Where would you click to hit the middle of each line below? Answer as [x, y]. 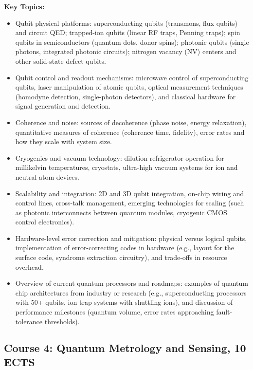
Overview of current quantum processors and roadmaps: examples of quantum [132, 283]
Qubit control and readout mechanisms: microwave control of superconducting [132, 77]
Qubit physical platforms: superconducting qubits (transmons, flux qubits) [126, 23]
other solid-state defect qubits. [61, 61]
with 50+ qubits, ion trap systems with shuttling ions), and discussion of [124, 302]
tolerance [29, 321]
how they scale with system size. [63, 141]
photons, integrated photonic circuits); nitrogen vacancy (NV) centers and [126, 51]
